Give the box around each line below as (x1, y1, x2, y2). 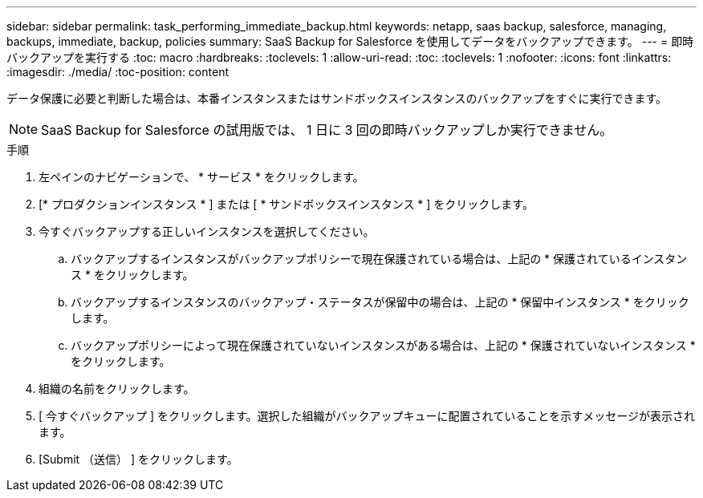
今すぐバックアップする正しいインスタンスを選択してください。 (39, 225, 375, 238)
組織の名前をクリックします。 (39, 382, 195, 395)
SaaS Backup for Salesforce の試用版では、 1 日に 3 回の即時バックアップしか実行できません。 (41, 122, 613, 138)
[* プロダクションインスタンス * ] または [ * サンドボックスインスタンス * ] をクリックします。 (39, 197, 534, 211)
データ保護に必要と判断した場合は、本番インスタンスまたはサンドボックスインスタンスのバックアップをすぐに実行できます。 (6, 91, 668, 105)
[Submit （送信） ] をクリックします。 (39, 452, 238, 466)
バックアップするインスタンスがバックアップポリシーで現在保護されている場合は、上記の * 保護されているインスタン (71, 252, 688, 265)
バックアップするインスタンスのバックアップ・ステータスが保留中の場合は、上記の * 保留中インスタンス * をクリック (71, 295, 689, 309)
